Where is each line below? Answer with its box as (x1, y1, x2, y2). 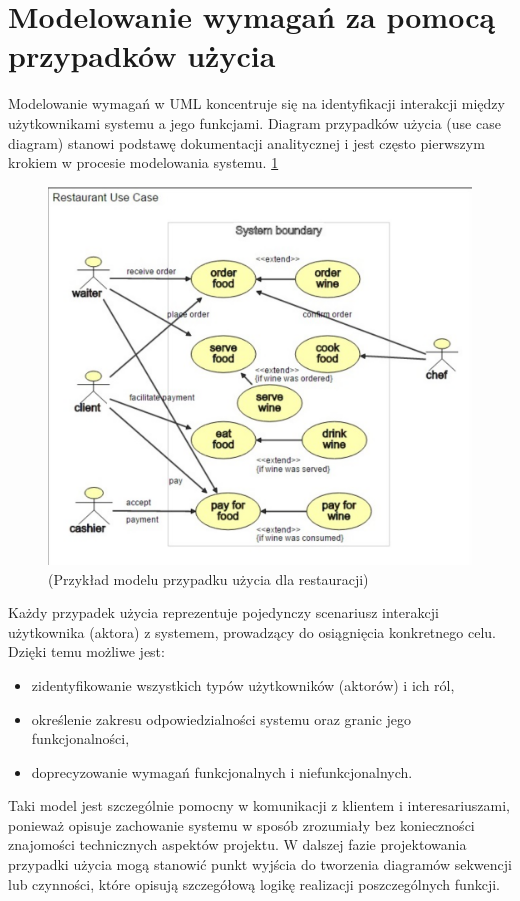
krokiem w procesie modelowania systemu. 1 (8, 152, 279, 173)
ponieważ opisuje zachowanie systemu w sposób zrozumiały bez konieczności (8, 814, 475, 835)
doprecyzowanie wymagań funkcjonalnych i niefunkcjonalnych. (31, 761, 413, 782)
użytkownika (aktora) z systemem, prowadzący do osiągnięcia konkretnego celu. (8, 621, 496, 642)
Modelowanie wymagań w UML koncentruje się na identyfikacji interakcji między (8, 93, 505, 114)
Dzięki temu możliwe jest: (8, 641, 165, 662)
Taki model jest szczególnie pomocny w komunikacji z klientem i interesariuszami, (8, 795, 510, 816)
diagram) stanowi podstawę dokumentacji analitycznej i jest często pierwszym (8, 132, 485, 153)
